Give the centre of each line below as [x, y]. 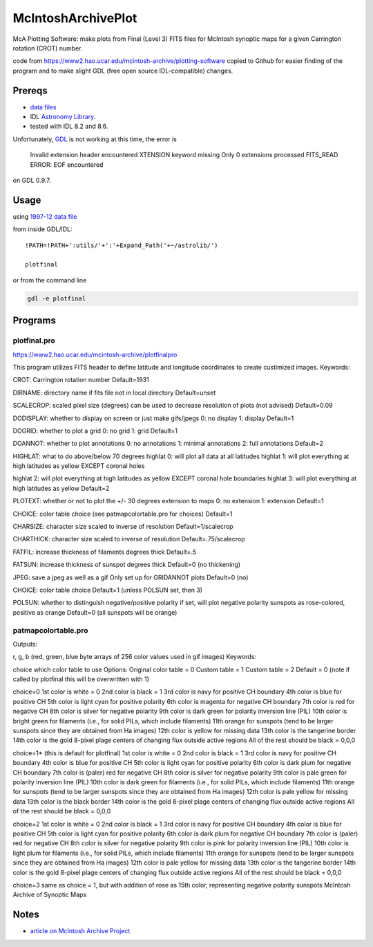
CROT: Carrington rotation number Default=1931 [81, 380]
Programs [35, 321]
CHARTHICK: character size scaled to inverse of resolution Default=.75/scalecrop [129, 539]
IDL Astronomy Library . [63, 117]
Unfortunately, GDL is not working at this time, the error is [95, 139]
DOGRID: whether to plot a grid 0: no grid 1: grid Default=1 [95, 431]
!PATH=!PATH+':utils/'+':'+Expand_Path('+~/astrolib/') [122, 245]
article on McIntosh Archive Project [80, 931]
